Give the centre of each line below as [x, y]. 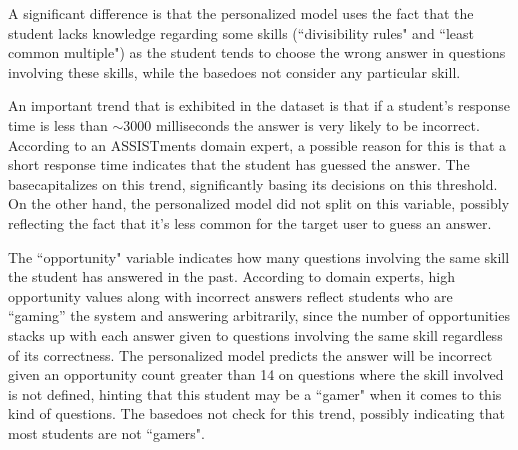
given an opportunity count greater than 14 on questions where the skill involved [256, 374]
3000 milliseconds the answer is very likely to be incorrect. [301, 124]
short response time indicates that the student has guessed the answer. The [239, 164]
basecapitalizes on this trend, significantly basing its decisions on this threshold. [253, 183]
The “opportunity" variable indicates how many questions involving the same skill [259, 256]
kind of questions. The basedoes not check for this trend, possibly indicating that [256, 413]
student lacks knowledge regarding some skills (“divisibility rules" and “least [241, 32]
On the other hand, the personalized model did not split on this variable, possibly [259, 203]
